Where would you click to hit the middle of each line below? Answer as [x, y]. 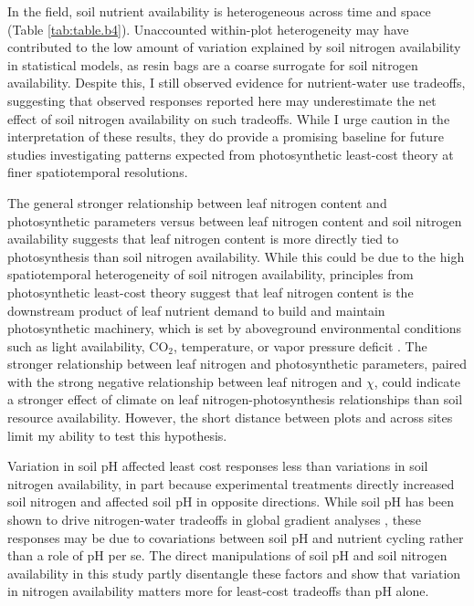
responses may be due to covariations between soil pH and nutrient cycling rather [236, 537]
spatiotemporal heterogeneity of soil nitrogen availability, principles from [211, 274]
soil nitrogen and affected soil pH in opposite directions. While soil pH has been [231, 502]
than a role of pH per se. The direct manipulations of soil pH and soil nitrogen [227, 555]
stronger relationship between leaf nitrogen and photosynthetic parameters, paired [237, 364]
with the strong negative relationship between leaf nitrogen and [185, 381]
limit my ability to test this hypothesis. [117, 435]
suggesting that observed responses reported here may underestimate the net [222, 100]
